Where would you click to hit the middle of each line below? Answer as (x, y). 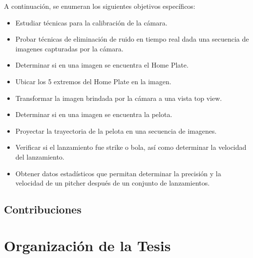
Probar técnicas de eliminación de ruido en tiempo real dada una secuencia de (132, 39)
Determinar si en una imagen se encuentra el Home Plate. (102, 65)
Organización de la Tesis (87, 245)
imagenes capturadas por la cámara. (69, 48)
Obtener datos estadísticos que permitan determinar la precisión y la (118, 173)
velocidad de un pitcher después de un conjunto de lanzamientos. (113, 183)
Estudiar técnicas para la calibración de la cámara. (91, 22)
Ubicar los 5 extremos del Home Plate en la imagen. (93, 81)
